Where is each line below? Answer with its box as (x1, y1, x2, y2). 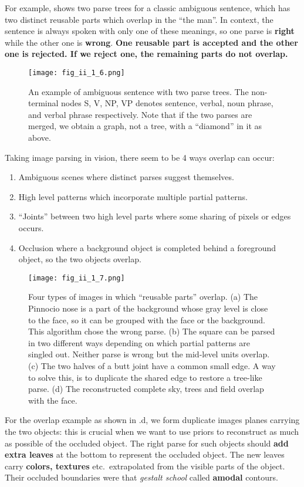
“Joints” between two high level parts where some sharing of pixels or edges (18, 210, 291, 222)
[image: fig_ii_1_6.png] (28, 68, 125, 77)
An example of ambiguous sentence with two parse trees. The (28, 85, 249, 97)
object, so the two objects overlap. (18, 253, 141, 265)
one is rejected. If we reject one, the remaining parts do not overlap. (5, 48, 288, 60)
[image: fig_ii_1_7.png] (28, 273, 125, 282)
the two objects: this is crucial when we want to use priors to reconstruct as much (5, 425, 299, 437)
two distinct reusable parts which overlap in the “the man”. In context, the (5, 13, 273, 25)
